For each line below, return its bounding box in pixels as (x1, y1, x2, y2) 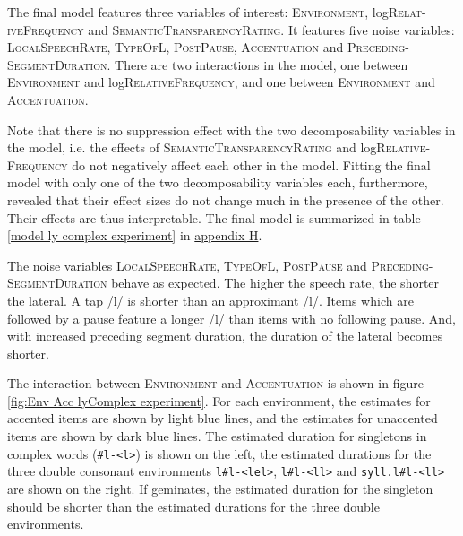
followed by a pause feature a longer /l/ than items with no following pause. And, (7, 308, 456, 327)
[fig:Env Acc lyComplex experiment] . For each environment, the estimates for (7, 391, 431, 410)
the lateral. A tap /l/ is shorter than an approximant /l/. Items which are (7, 290, 414, 309)
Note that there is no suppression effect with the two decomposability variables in (7, 120, 456, 139)
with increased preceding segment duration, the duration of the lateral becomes (7, 326, 443, 345)
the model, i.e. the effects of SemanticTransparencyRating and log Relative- (7, 138, 431, 157)
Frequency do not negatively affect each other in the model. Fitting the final (7, 155, 431, 174)
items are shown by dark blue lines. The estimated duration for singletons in (7, 427, 427, 445)
